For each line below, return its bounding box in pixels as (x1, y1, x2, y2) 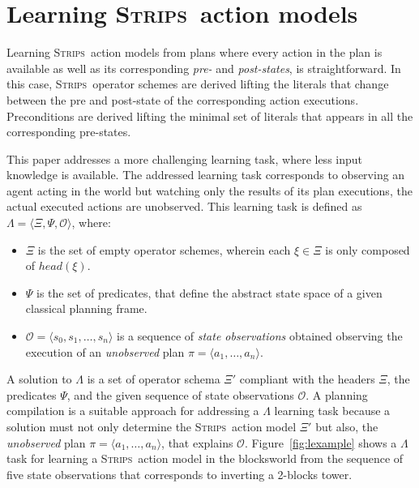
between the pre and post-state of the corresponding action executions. (6, 91, 359, 108)
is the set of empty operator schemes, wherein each (37, 241, 291, 258)
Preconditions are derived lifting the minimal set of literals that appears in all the (6, 107, 413, 124)
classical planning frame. (25, 300, 148, 317)
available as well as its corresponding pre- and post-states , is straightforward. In (6, 59, 401, 76)
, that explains (161, 434, 233, 451)
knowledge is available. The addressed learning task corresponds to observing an (6, 166, 405, 183)
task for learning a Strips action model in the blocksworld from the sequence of (6, 450, 404, 467)
